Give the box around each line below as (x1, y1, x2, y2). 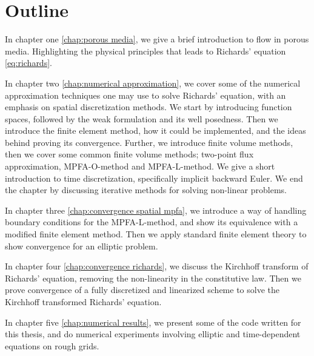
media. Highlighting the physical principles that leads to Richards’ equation (5, 44, 286, 57)
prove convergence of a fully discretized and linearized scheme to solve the (5, 283, 279, 296)
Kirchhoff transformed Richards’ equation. (5, 295, 162, 308)
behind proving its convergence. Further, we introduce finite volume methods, (5, 136, 293, 148)
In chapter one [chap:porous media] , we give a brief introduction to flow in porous (5, 33, 309, 45)
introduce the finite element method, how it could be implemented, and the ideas (5, 124, 306, 137)
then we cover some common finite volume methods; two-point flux (5, 148, 254, 160)
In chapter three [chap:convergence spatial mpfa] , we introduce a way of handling (5, 203, 307, 216)
